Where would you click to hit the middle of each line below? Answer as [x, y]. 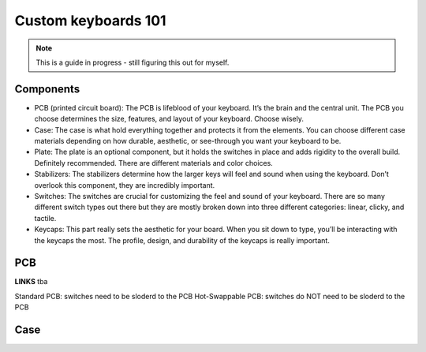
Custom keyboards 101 [90, 21]
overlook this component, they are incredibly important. [125, 185]
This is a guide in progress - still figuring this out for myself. [133, 62]
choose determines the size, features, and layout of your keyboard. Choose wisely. [169, 119]
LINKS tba [31, 282]
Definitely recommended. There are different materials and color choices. [154, 163]
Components [47, 89]
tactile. [45, 218]
